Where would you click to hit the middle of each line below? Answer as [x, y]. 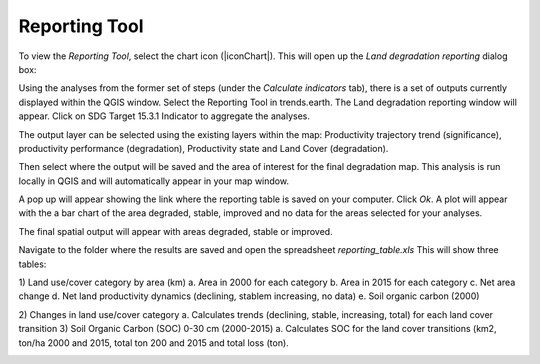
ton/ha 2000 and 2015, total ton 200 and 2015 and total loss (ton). [153, 342]
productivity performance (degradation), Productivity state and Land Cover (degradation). [203, 148]
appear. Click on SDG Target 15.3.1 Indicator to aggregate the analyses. [164, 116]
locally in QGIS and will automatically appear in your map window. [154, 181]
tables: [32, 264]
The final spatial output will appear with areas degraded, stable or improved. [176, 231]
